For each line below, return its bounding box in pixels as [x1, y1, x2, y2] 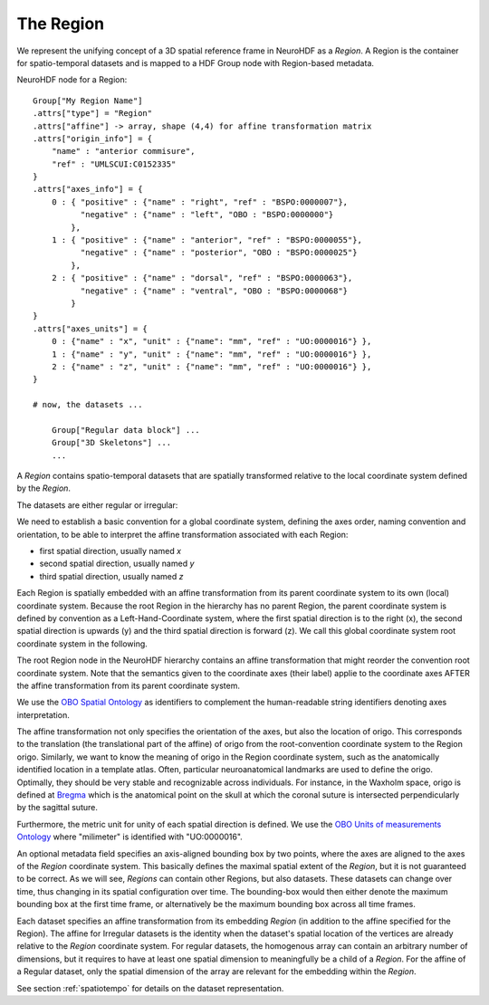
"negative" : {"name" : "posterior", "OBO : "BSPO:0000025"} [80, 247, 358, 258]
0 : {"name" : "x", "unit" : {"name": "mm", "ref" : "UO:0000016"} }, [51, 336, 372, 347]
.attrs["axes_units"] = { [33, 323, 149, 334]
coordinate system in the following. [16, 638, 149, 649]
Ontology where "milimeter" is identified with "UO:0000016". [16, 831, 244, 842]
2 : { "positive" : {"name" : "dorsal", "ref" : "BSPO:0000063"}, [51, 273, 353, 283]
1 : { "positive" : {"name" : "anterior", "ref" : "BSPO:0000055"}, [51, 235, 362, 245]
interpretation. [16, 709, 70, 720]
